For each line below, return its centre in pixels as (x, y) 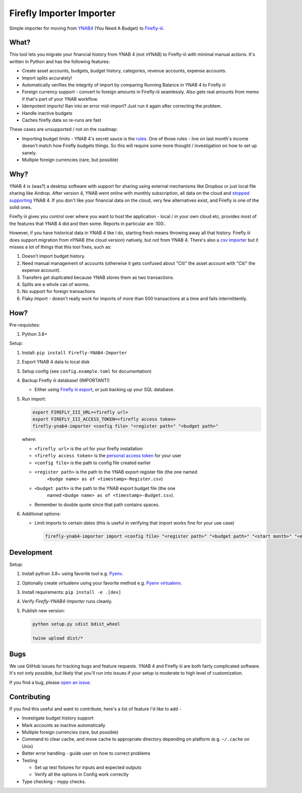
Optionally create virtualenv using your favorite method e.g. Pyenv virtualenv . (102, 583)
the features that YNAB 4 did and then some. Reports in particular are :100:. (88, 224)
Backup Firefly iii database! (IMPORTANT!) (66, 380)
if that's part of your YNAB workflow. (60, 99)
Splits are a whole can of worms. (56, 284)
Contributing (30, 697)
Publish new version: (44, 610)
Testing (30, 760)
